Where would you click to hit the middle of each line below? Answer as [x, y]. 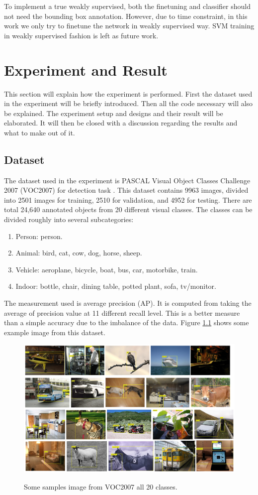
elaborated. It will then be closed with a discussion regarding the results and [121, 123]
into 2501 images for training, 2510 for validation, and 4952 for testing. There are [128, 199]
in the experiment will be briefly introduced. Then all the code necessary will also [129, 103]
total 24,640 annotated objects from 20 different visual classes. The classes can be [128, 209]
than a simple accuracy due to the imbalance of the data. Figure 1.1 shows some [127, 322]
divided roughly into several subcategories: [69, 219]
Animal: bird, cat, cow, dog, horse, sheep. [79, 253]
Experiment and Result [86, 69]
